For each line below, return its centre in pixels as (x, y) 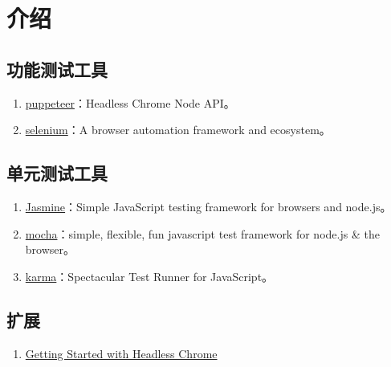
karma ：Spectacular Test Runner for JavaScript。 (149, 276)
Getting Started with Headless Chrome (121, 353)
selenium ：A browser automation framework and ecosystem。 (178, 130)
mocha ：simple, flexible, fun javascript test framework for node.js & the (202, 233)
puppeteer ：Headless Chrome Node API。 (130, 102)
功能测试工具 (57, 69)
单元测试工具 (57, 173)
